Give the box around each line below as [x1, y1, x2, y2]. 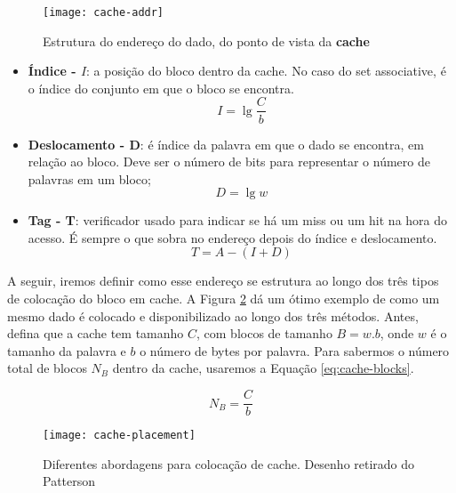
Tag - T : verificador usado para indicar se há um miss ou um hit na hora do [28, 211, 448, 230]
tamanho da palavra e [7, 341, 126, 360]
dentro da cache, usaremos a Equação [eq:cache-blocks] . [112, 359, 414, 377]
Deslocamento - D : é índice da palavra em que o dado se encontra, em [28, 134, 424, 153]
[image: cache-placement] [43, 429, 196, 442]
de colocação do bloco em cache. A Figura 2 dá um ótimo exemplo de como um [7, 289, 440, 308]
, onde [380, 324, 414, 343]
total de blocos [7, 359, 87, 377]
